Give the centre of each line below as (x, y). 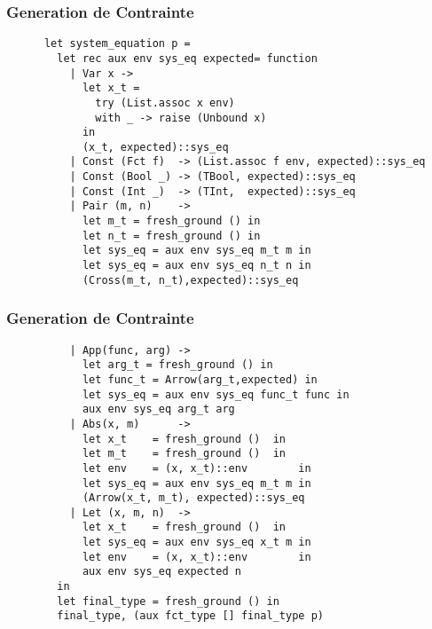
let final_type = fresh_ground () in (168, 601)
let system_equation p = (117, 44)
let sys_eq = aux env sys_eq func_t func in (216, 394)
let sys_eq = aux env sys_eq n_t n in (196, 266)
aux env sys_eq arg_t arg (158, 409)
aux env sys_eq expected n (161, 572)
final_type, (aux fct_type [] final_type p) (190, 616)
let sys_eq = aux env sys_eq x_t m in (196, 543)
